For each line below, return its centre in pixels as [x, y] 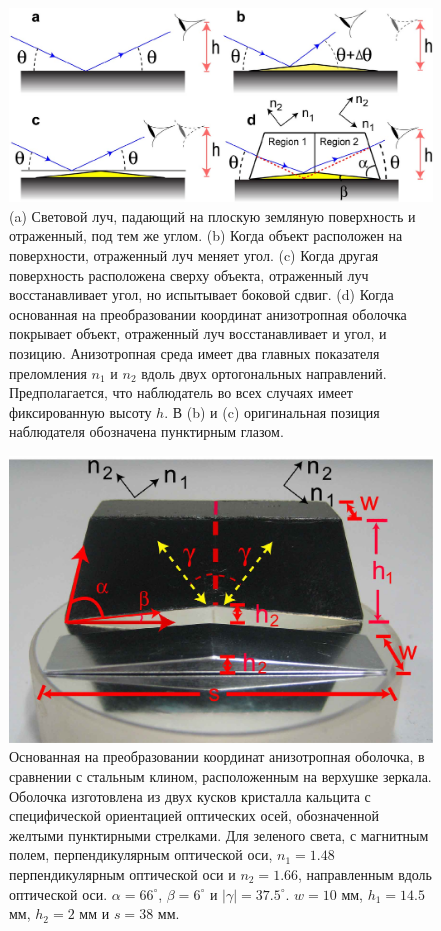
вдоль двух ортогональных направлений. [264, 372]
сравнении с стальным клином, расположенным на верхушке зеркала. [220, 776]
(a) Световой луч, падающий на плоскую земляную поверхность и [212, 215]
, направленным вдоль [365, 874]
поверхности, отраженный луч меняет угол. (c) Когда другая [194, 254]
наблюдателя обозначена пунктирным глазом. [146, 431]
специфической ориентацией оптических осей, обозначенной [194, 815]
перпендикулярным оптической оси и [122, 874]
